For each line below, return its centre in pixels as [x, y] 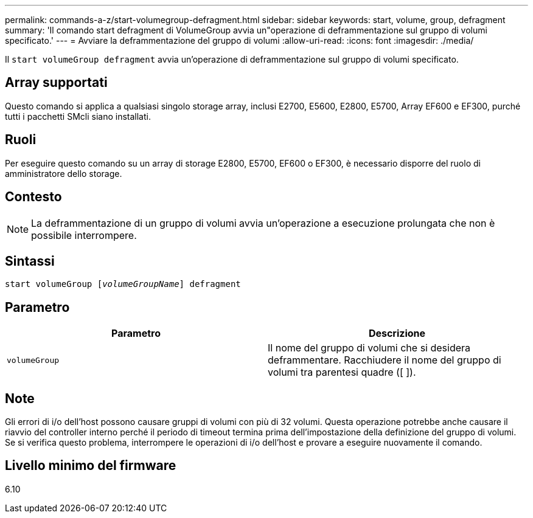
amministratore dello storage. [64, 173]
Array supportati [56, 83]
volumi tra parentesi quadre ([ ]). [342, 372]
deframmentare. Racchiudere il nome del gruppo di [385, 360]
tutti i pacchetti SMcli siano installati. [78, 116]
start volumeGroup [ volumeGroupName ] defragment [123, 284]
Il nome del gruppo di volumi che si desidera [369, 348]
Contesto [33, 197]
